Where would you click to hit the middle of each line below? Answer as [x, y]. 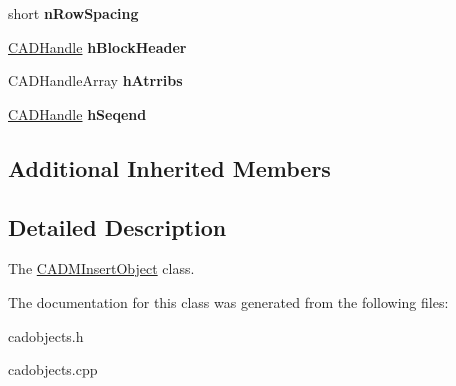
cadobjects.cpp [53, 369]
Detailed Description [117, 226]
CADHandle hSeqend [77, 113]
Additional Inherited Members [169, 167]
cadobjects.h [46, 335]
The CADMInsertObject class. [101, 268]
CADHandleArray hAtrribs [95, 80]
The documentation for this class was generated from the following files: [228, 301]
